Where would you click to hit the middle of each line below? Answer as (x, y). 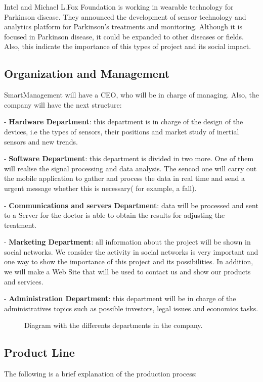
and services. (24, 281)
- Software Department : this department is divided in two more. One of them (129, 158)
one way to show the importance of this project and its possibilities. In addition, (129, 261)
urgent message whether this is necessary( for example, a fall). (100, 188)
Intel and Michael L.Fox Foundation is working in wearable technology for (119, 7)
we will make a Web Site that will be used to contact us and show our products (127, 272)
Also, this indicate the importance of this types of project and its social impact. (128, 46)
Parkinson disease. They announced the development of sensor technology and (125, 16)
